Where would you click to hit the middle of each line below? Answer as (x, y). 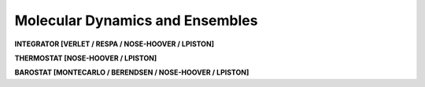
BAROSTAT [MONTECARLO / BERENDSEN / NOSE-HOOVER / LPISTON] (132, 72)
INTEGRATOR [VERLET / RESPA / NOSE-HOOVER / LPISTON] (115, 44)
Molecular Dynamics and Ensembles (136, 20)
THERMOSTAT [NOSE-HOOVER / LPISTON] (86, 58)
